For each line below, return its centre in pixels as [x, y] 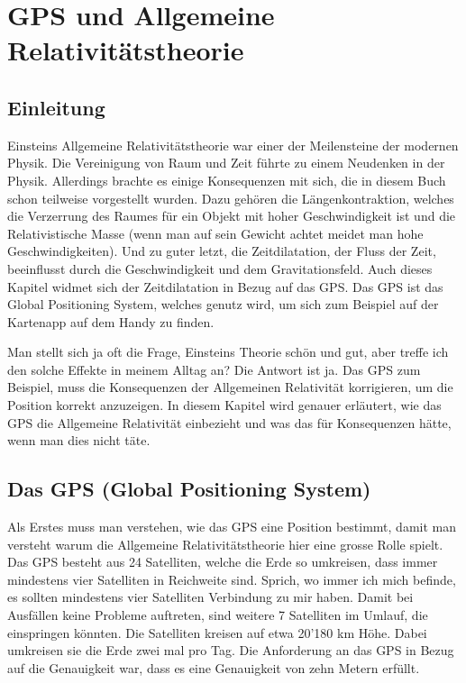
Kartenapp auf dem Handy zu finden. [111, 321]
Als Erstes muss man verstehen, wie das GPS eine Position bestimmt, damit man [232, 527]
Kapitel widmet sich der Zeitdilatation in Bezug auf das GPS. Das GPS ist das [225, 286]
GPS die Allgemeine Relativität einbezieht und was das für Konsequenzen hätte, [229, 422]
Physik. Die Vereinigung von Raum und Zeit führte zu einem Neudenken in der [226, 163]
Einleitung [56, 107]
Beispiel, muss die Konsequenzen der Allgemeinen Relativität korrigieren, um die [230, 387]
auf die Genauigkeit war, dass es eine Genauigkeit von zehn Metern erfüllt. [214, 667]
